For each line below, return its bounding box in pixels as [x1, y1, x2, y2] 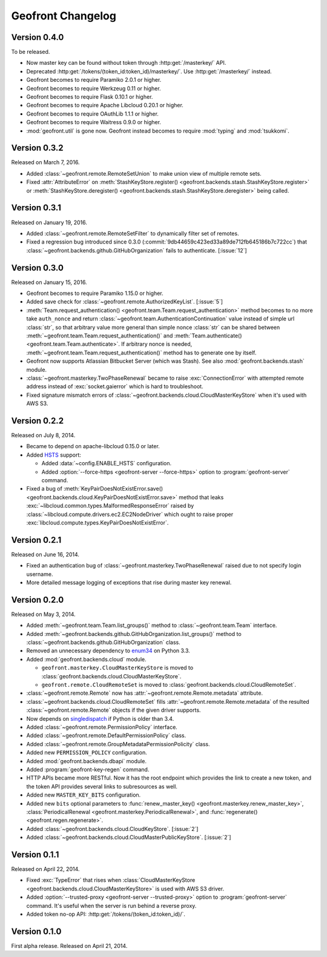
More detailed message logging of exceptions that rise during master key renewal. [26, 579, 232, 586]
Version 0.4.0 [11, 32, 64, 42]
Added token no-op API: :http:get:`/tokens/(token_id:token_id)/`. [26, 910, 186, 918]
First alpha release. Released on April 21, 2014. [11, 942, 128, 949]
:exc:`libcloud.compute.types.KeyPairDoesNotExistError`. [26, 518, 169, 526]
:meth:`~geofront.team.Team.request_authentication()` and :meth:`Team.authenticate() [26, 332, 242, 339]
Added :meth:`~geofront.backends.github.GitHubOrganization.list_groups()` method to [26, 630, 242, 637]
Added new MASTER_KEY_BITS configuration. [26, 791, 141, 799]
